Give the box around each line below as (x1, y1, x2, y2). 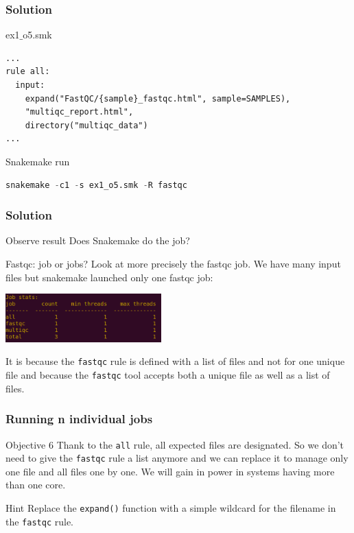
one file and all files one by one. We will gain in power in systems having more (5, 464, 335, 478)
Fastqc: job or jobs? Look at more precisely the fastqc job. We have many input (5, 256, 341, 270)
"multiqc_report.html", (25, 107, 134, 117)
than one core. (5, 477, 66, 492)
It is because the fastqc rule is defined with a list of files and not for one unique (5, 354, 345, 368)
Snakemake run (5, 154, 70, 168)
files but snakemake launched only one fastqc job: (5, 270, 213, 284)
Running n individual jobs (5, 410, 153, 427)
